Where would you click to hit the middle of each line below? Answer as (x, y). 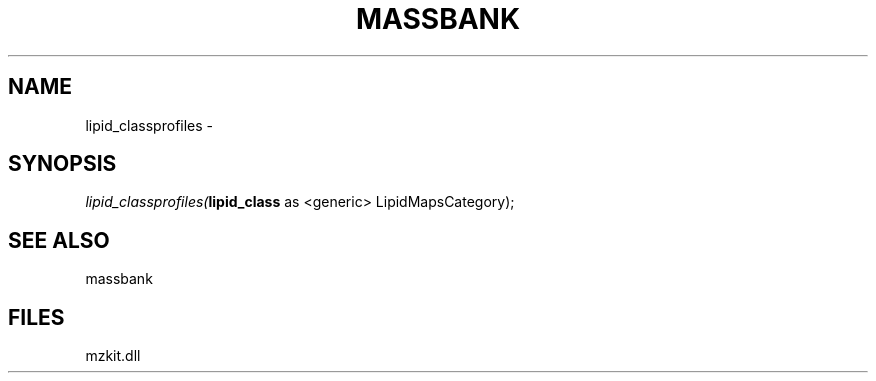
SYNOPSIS (62, 164)
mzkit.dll (113, 356)
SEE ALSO (59, 240)
